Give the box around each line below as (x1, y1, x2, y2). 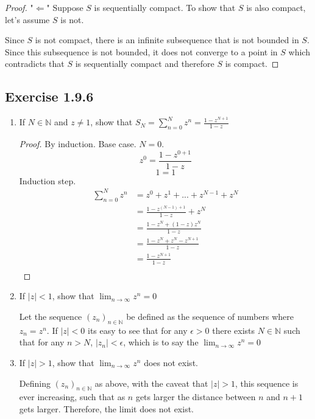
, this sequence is (235, 376, 299, 389)
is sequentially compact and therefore (75, 57, 214, 70)
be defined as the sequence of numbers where (126, 310, 294, 322)
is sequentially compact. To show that (94, 1, 236, 13)
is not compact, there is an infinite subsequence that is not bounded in (35, 33, 299, 46)
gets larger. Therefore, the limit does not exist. (19, 402, 194, 415)
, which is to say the (123, 336, 199, 348)
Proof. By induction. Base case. (19, 137, 136, 150)
